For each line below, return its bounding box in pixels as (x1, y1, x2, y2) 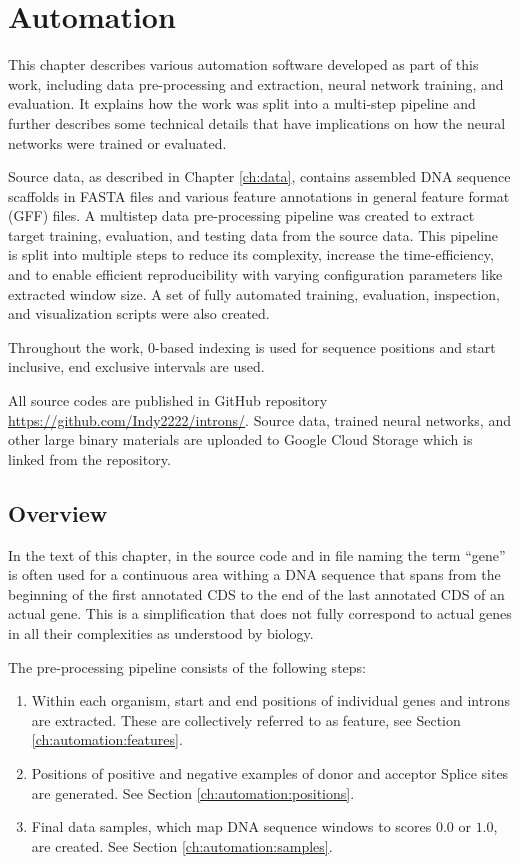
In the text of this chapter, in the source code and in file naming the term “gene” (8, 544, 506, 565)
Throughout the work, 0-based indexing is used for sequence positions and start (8, 336, 496, 357)
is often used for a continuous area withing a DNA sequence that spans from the (8, 564, 501, 585)
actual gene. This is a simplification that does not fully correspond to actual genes (8, 603, 512, 624)
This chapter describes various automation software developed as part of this (8, 54, 479, 75)
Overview (8, 497, 108, 528)
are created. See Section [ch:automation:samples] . (31, 835, 333, 856)
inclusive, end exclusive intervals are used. (8, 356, 265, 377)
